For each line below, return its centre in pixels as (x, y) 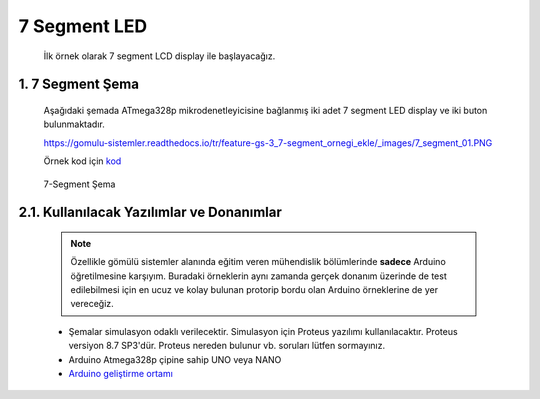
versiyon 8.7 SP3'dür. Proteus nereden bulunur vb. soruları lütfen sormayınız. (226, 346)
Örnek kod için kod (82, 161)
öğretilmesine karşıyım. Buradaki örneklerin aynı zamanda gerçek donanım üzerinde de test (258, 276)
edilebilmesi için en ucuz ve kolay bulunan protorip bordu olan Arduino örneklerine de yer (254, 290)
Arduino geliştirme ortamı (121, 374)
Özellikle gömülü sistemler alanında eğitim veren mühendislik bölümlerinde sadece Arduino (258, 262)
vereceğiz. (92, 304)
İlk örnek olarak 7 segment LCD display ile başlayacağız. (159, 56)
